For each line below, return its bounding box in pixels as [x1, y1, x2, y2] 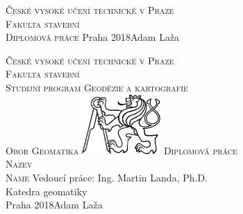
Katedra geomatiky [6, 184, 87, 198]
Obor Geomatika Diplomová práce [6, 143, 237, 157]
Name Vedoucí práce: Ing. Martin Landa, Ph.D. [6, 170, 208, 185]
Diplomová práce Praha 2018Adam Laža [6, 30, 180, 44]
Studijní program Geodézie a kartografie [6, 80, 188, 94]
